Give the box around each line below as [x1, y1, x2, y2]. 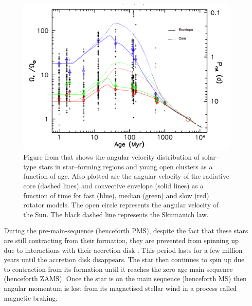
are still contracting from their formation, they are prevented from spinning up [4, 235, 239, 245]
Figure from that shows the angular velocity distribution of [23, 152, 199, 162]
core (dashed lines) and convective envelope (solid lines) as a [23, 181, 204, 191]
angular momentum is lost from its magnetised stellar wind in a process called [4, 283, 237, 293]
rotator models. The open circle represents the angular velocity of [23, 200, 219, 210]
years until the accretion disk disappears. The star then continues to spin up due [4, 254, 245, 265]
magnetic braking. [4, 292, 58, 303]
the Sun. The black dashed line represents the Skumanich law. [23, 209, 209, 219]
